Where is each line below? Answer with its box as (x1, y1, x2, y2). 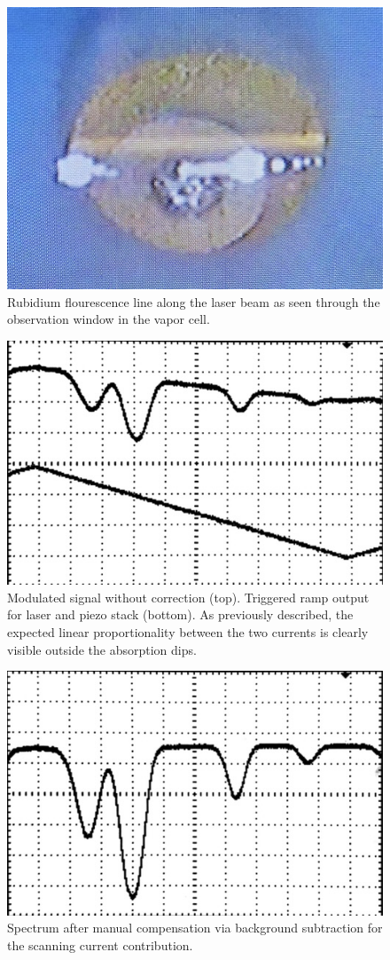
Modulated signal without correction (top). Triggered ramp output (7, 587, 370, 606)
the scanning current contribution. (7, 935, 193, 954)
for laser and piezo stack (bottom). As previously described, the (7, 605, 354, 624)
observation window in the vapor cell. (7, 310, 210, 328)
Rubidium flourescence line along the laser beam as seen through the (7, 292, 380, 311)
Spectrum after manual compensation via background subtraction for (7, 918, 383, 937)
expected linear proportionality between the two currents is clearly (7, 623, 369, 641)
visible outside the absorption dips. (7, 640, 197, 658)
